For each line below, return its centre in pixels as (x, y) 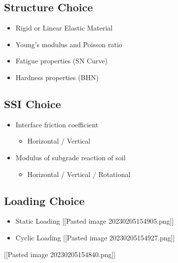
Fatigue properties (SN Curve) (62, 61)
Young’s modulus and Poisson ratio (69, 44)
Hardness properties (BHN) (57, 77)
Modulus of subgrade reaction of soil (71, 157)
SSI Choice (33, 103)
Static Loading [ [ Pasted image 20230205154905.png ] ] (95, 221)
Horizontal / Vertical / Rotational (79, 174)
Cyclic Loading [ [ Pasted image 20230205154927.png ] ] (95, 237)
